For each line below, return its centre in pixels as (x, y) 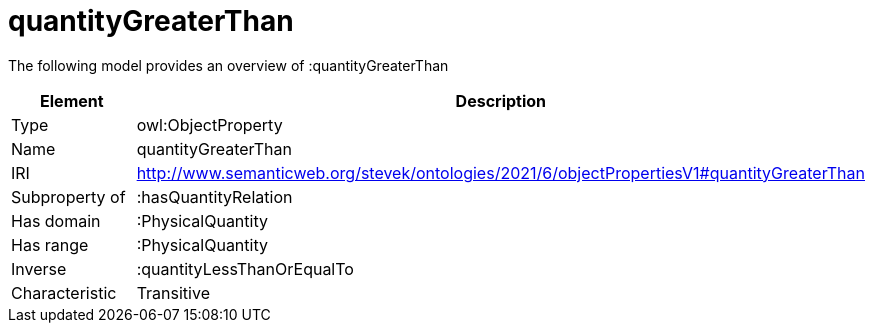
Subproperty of (68, 196)
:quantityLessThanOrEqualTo (245, 268)
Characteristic (64, 292)
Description (501, 100)
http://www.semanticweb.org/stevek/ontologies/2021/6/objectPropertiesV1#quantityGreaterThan (500, 172)
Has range (50, 244)
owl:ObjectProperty (209, 124)
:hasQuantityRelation (214, 196)
